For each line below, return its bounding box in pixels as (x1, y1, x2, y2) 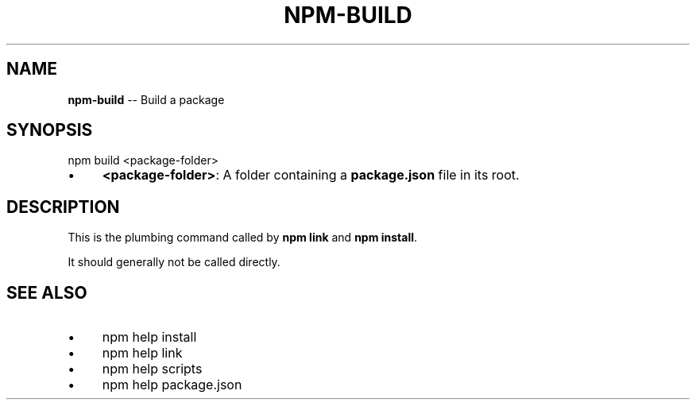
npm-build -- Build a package (68, 92, 225, 106)
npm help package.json (102, 377, 242, 393)
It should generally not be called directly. (68, 255, 280, 269)
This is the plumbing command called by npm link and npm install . (68, 230, 418, 245)
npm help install (102, 329, 197, 346)
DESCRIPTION (6, 196, 120, 217)
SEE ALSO (6, 282, 87, 303)
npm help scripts (102, 361, 203, 377)
